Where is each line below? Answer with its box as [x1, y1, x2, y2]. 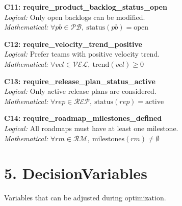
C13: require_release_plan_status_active [4, 75, 155, 86]
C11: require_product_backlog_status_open [4, 2, 167, 12]
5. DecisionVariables [4, 163, 147, 184]
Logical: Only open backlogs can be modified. [4, 11, 145, 22]
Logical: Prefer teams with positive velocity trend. [4, 48, 160, 59]
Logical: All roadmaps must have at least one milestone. [4, 122, 178, 133]
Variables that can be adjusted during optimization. [4, 192, 166, 203]
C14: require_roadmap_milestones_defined [4, 113, 162, 123]
